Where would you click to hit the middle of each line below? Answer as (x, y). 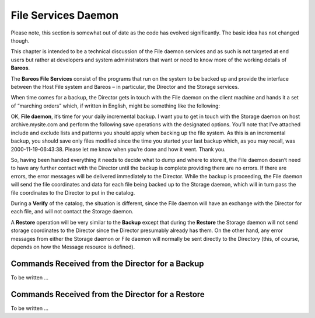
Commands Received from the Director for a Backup (107, 263)
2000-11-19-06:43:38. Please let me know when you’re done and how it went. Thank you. (118, 149)
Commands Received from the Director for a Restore (108, 294)
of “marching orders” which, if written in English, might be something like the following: (116, 106)
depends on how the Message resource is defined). (73, 247)
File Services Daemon (65, 15)
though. (20, 40)
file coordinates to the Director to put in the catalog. (73, 192)
